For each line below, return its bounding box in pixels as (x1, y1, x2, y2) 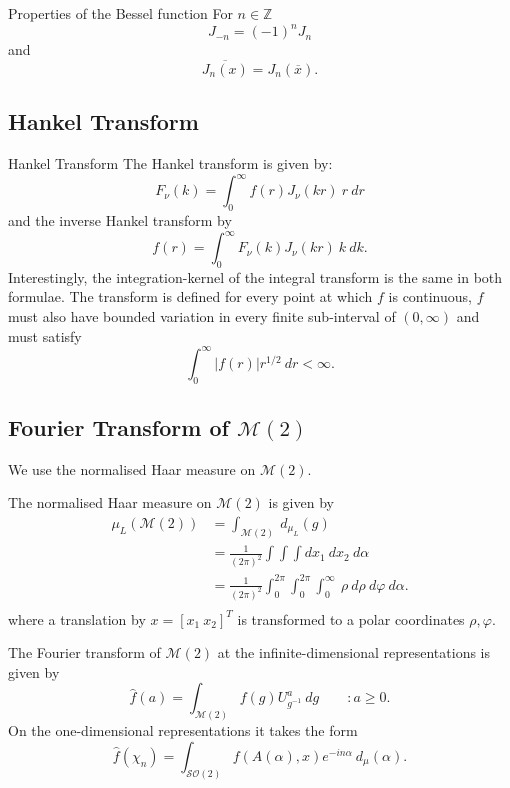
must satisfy (8, 325, 82, 346)
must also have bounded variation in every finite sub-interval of (8, 306, 396, 327)
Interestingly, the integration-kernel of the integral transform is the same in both (8, 266, 503, 287)
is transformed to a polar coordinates (237, 608, 465, 629)
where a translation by (8, 608, 146, 629)
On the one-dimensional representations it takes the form (8, 720, 358, 741)
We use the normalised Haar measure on (8, 458, 256, 479)
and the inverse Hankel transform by (8, 210, 232, 230)
